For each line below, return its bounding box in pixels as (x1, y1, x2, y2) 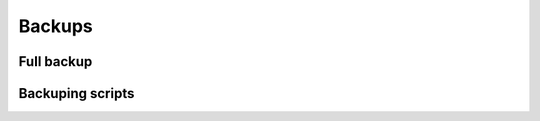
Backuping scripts (18, 85, 135, 102)
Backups (18, 15, 94, 37)
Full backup (18, 53, 93, 70)
